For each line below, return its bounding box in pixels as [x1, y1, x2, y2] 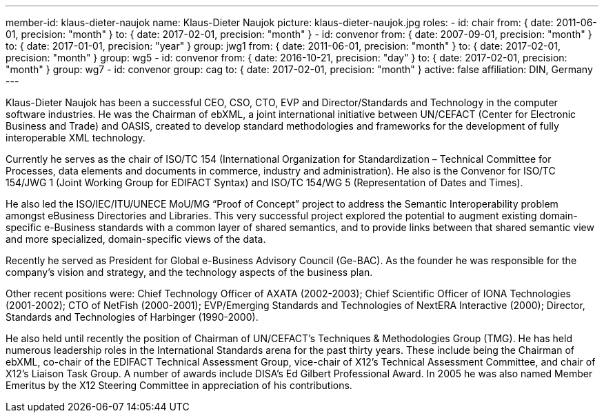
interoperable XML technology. [6, 132, 145, 143]
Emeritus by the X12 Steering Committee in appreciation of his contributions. [6, 379, 352, 391]
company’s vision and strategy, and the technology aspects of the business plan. [6, 266, 373, 278]
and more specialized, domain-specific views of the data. [6, 233, 266, 245]
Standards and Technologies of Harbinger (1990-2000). [6, 311, 259, 323]
